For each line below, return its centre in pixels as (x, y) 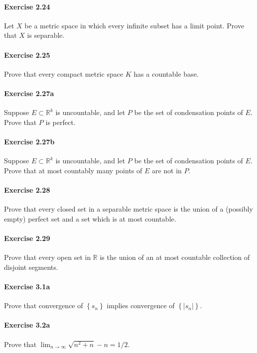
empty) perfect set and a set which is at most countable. (90, 218)
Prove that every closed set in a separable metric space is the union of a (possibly (128, 209)
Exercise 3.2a (27, 325)
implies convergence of (141, 305)
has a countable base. (166, 73)
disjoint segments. (31, 267)
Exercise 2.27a (29, 93)
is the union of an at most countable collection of (175, 257)
